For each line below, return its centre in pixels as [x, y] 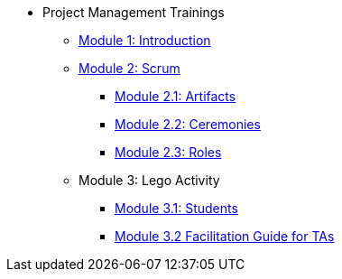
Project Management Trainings [134, 12]
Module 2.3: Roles [168, 152]
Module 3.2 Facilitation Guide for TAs [225, 236]
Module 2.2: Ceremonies [188, 124]
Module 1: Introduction [145, 40]
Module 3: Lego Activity [149, 180]
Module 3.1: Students [176, 208]
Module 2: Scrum [129, 68]
